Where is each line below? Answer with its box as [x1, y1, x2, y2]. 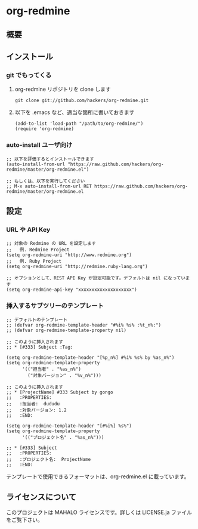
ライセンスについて [6, 491, 76, 502]
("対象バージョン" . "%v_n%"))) [27, 372, 101, 379]
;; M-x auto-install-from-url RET [6, 183, 92, 189]
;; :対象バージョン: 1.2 [6, 407, 67, 413]
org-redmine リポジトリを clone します [14, 85, 112, 93]
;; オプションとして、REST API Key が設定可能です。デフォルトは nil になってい [6, 275, 186, 281]
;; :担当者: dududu [6, 401, 60, 407]
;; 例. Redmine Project [6, 247, 70, 253]
